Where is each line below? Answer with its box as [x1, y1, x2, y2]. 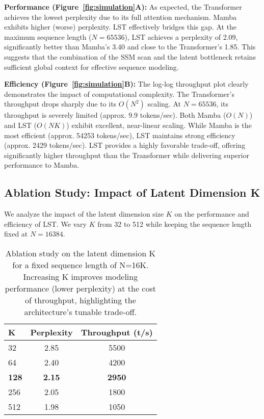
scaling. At [147, 98, 181, 109]
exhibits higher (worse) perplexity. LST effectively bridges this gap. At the [4, 21, 237, 32]
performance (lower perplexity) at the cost [5, 282, 156, 294]
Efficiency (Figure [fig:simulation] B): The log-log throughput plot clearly [4, 78, 249, 89]
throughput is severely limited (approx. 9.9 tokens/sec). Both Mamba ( [4, 110, 226, 120]
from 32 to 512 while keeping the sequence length [97, 218, 252, 229]
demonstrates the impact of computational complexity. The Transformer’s [4, 88, 234, 99]
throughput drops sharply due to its [4, 98, 117, 109]
